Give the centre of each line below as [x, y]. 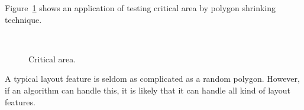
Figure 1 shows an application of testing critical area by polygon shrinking [140, 8]
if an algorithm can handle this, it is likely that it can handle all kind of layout [148, 90]
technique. [23, 19]
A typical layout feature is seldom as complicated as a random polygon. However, [152, 79]
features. [20, 101]
